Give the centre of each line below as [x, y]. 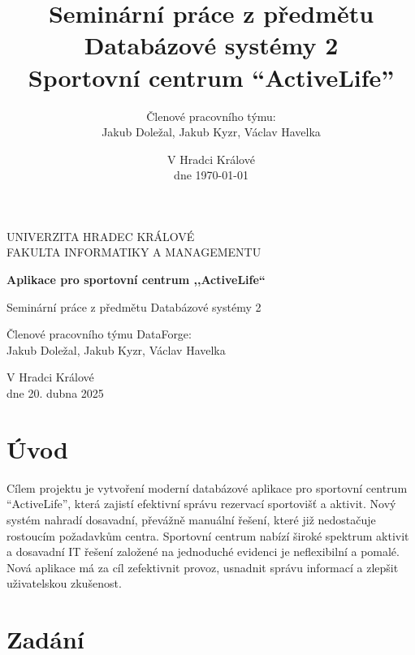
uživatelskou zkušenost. [64, 583]
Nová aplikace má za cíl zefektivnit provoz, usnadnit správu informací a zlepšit [203, 567]
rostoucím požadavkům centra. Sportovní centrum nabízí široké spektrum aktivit [208, 535]
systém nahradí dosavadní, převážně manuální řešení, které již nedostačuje [191, 519]
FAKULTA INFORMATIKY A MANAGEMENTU [134, 252]
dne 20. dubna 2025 [55, 393]
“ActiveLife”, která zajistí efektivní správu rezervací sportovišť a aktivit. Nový [201, 504]
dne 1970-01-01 [211, 175]
